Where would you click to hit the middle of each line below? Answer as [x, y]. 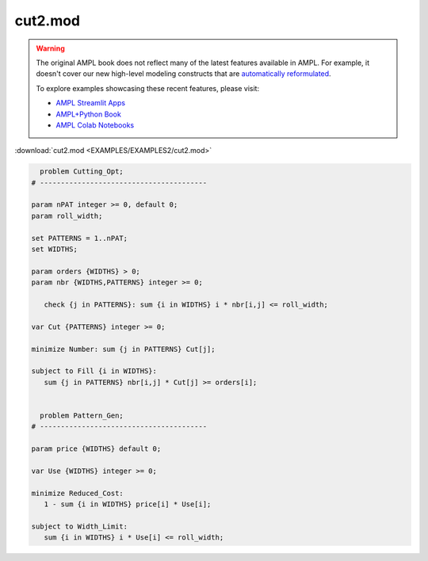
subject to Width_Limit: [80, 526]
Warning [50, 48]
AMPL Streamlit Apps [91, 103]
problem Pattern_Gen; [82, 415]
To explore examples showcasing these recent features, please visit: [148, 88]
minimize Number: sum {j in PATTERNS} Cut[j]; [123, 349]
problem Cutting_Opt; [82, 172]
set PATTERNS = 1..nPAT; [80, 238]
